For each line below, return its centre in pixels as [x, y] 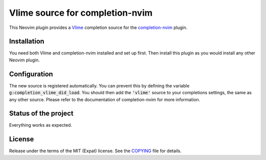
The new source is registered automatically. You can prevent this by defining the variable [99, 85]
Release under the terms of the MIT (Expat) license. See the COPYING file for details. [95, 151]
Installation [27, 41]
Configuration [31, 74]
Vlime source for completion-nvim [81, 13]
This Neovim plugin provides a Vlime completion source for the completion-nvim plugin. [98, 27]
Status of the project [41, 114]
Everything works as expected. [41, 125]
